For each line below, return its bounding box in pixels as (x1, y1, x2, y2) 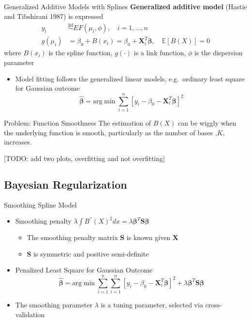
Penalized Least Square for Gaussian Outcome (15, 265, 153, 275)
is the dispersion (194, 48, 243, 58)
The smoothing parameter (15, 300, 93, 310)
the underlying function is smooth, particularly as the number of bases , (4, 127, 217, 137)
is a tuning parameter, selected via (101, 300, 203, 310)
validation (15, 309, 45, 319)
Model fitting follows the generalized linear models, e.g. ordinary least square (15, 73, 245, 83)
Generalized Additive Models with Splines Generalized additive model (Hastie (4, 1, 247, 11)
